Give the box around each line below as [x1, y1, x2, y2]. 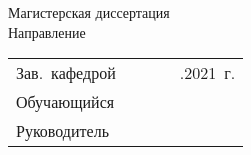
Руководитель [16, 119, 109, 143]
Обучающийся [16, 90, 115, 114]
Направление [8, 21, 86, 42]
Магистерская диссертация [8, 2, 170, 23]
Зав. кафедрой [16, 61, 116, 85]
